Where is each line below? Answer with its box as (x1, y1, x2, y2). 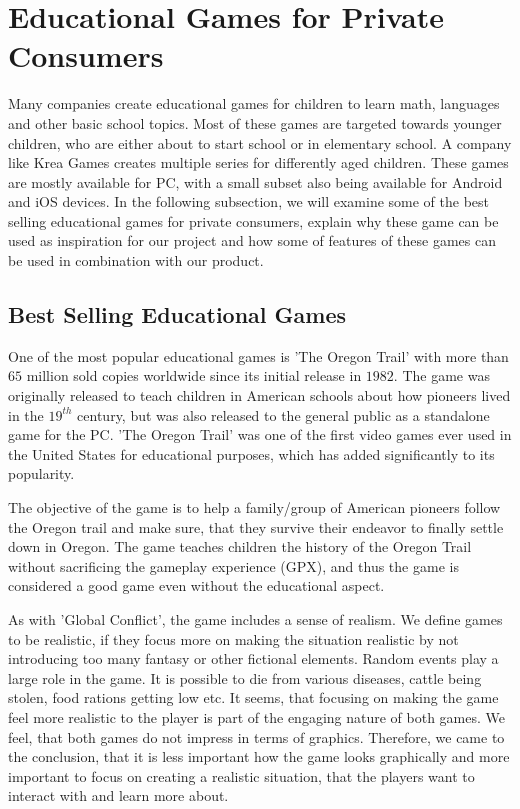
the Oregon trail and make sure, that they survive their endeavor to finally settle (8, 516, 504, 537)
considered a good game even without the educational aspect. (8, 575, 385, 596)
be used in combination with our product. (8, 250, 264, 271)
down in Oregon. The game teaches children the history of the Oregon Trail (8, 536, 472, 557)
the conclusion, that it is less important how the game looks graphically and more (8, 746, 510, 767)
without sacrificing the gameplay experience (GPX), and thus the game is (8, 555, 459, 576)
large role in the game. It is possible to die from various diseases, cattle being (8, 667, 482, 688)
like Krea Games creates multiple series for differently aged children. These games (8, 152, 509, 173)
